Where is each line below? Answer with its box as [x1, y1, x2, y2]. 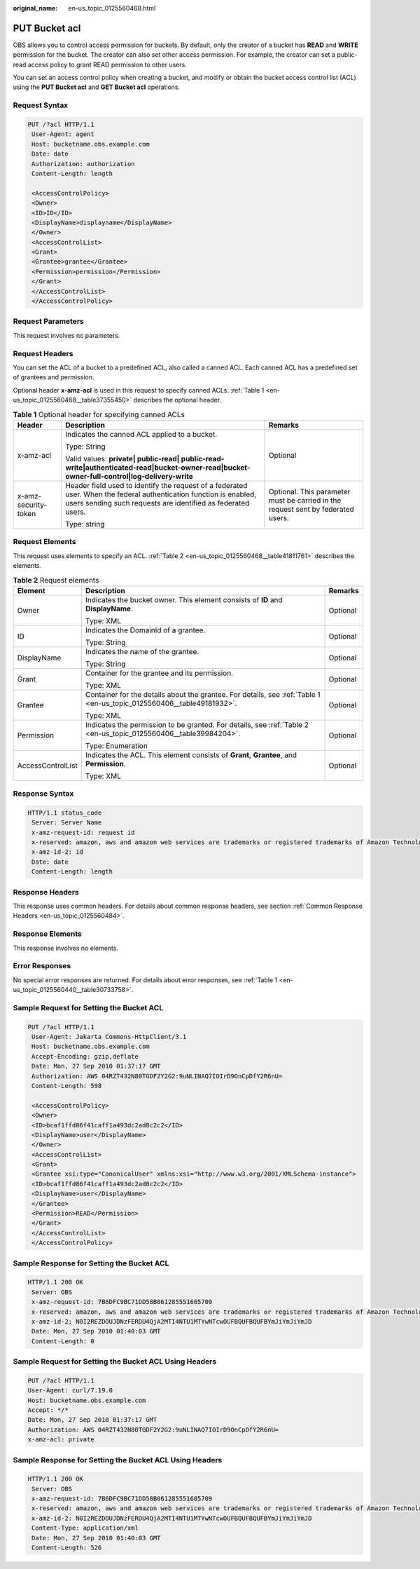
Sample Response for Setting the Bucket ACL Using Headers [13, 1455, 223, 1465]
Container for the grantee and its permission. [85, 668, 234, 678]
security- [17, 500, 48, 510]
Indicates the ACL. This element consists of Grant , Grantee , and [85, 750, 297, 760]
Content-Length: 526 [31, 1544, 102, 1552]
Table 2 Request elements [13, 575, 99, 585]
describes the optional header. [133, 396, 222, 405]
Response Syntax [13, 789, 74, 799]
